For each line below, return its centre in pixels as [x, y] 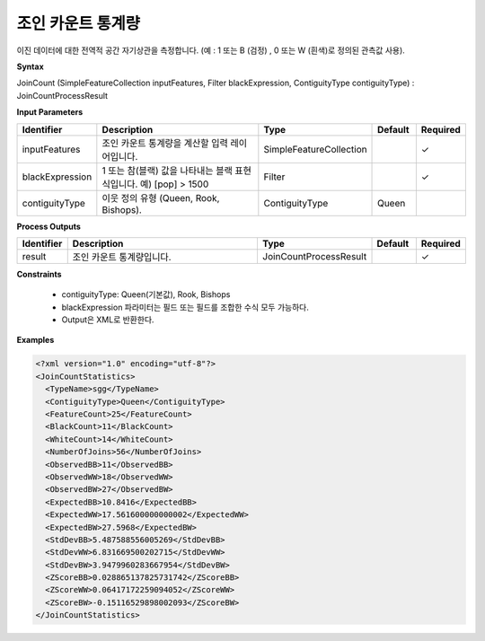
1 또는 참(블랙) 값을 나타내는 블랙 [167, 171]
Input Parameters [50, 112]
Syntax [30, 66]
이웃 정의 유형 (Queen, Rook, [161, 198]
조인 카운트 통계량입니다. [122, 257]
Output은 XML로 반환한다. [108, 320]
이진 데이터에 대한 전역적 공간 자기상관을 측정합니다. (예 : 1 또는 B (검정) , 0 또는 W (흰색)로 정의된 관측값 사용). [211, 50]
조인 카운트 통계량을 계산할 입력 [165, 143]
